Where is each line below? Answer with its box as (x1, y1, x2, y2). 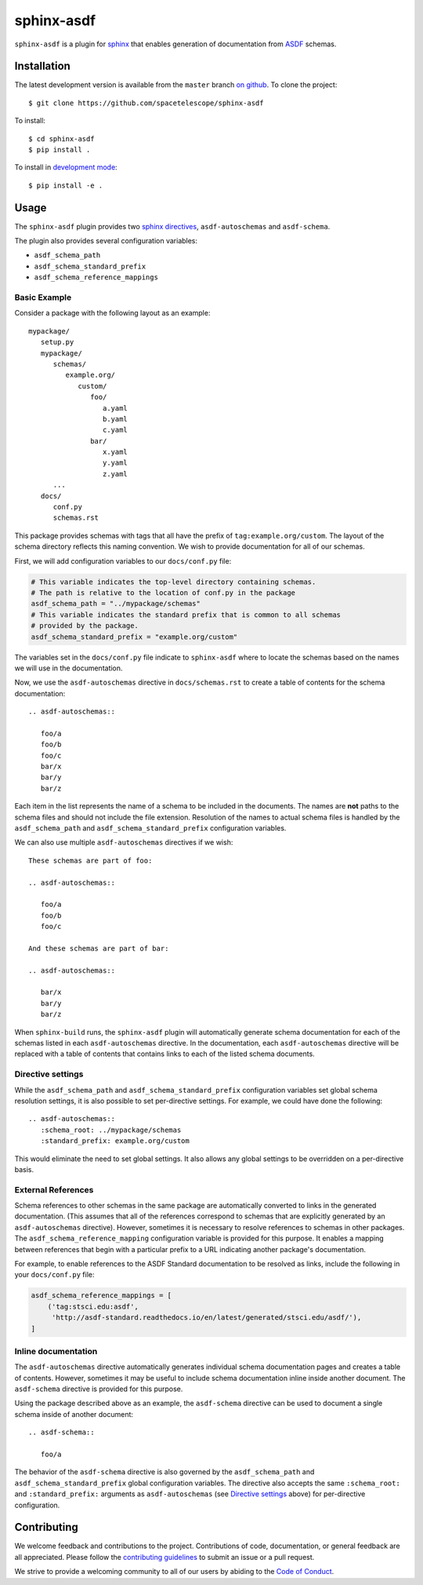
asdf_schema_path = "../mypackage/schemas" (31, 599, 201, 608)
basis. (14, 1164, 34, 1174)
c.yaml (102, 425, 128, 435)
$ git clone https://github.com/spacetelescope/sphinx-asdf (28, 98, 264, 108)
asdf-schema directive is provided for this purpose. (14, 1384, 183, 1393)
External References (14, 1184, 94, 1195)
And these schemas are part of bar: (28, 944, 169, 953)
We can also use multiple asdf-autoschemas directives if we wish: (14, 838, 233, 847)
